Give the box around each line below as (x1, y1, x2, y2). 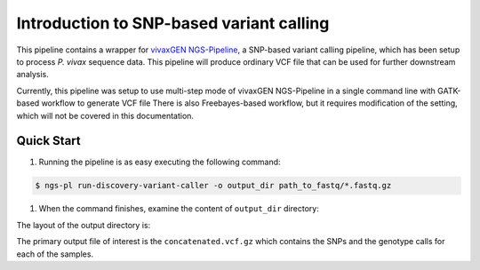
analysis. (16, 69, 49, 80)
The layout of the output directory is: (16, 219, 151, 230)
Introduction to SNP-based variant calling (16, 13, 330, 33)
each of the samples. (16, 249, 93, 259)
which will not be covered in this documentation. (16, 110, 195, 121)
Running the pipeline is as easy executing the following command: (38, 156, 281, 168)
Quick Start (16, 133, 81, 148)
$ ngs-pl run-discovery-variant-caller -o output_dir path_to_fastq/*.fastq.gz (35, 180, 392, 191)
